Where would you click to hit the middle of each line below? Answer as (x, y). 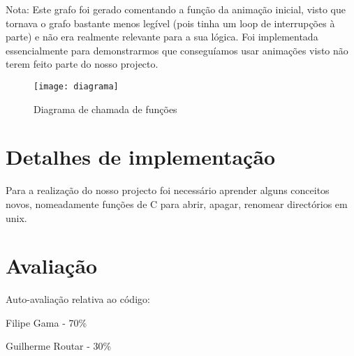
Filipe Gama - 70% (46, 322)
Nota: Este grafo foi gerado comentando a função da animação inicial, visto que (176, 9)
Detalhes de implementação (141, 157)
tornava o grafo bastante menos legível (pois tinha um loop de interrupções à (170, 23)
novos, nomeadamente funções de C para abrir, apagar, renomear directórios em (177, 203)
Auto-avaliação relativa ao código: (78, 299)
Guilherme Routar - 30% (59, 346)
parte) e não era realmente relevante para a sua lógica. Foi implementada (162, 37)
